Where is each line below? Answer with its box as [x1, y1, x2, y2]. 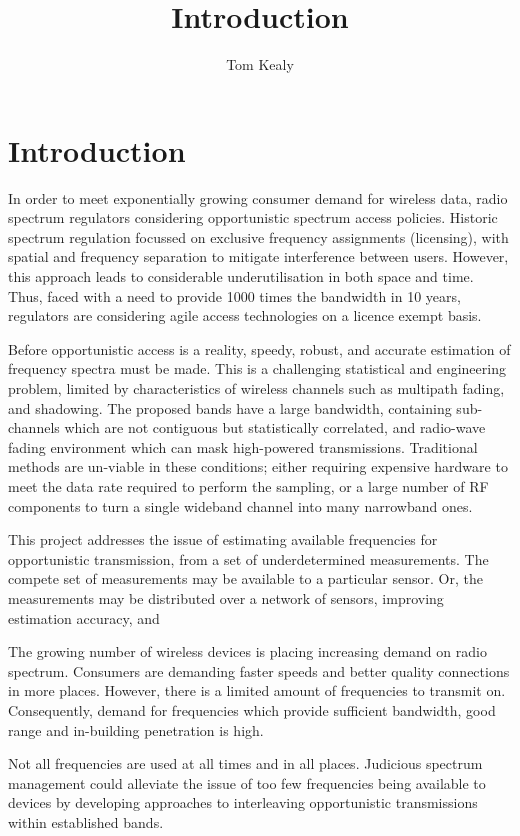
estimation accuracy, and [8, 607, 160, 628]
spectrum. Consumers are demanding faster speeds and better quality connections [8, 660, 510, 681]
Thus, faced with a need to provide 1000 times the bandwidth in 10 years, [8, 285, 461, 306]
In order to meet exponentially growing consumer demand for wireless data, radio [8, 187, 508, 208]
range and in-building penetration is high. [8, 719, 264, 740]
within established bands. [8, 811, 164, 832]
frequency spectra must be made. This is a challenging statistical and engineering [8, 358, 506, 379]
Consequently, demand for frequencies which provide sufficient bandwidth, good [8, 699, 496, 720]
